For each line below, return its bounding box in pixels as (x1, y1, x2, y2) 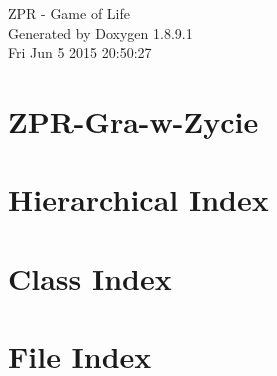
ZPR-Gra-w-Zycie (8, 100, 259, 141)
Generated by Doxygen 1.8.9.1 (8, 22, 193, 43)
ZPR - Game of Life (8, 3, 130, 23)
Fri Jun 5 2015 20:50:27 (8, 42, 152, 63)
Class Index (8, 257, 172, 298)
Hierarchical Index (8, 179, 269, 220)
